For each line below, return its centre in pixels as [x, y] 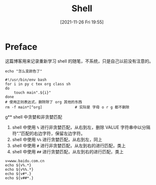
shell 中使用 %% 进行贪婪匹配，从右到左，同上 [57, 139]
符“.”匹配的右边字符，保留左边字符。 [49, 133]
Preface [21, 47]
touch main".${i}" [32, 92]
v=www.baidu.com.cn [25, 161]
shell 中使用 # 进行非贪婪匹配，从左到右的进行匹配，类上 [69, 145]
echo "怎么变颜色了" [24, 71]
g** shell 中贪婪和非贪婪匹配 [34, 117]
